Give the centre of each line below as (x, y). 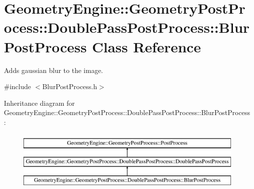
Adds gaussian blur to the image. (54, 70)
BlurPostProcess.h (70, 86)
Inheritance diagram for (39, 103)
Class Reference (146, 46)
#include (18, 86)
